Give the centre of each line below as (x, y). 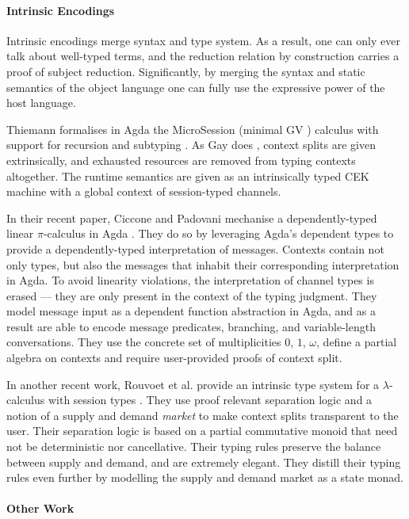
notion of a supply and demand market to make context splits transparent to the (203, 415)
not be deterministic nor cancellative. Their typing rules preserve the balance (194, 446)
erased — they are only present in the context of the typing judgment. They (192, 295)
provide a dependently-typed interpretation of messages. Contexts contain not (195, 248)
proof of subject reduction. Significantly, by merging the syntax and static (186, 71)
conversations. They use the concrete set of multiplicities (144, 342)
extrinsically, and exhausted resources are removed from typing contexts (181, 160)
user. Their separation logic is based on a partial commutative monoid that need (202, 431)
